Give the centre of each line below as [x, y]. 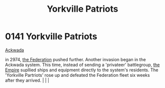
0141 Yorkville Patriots [51, 36]
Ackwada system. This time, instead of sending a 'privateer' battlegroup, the [82, 65]
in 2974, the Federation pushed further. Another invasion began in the [76, 59]
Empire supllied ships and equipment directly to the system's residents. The [82, 70]
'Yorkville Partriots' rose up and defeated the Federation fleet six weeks [78, 75]
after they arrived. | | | [27, 80]
